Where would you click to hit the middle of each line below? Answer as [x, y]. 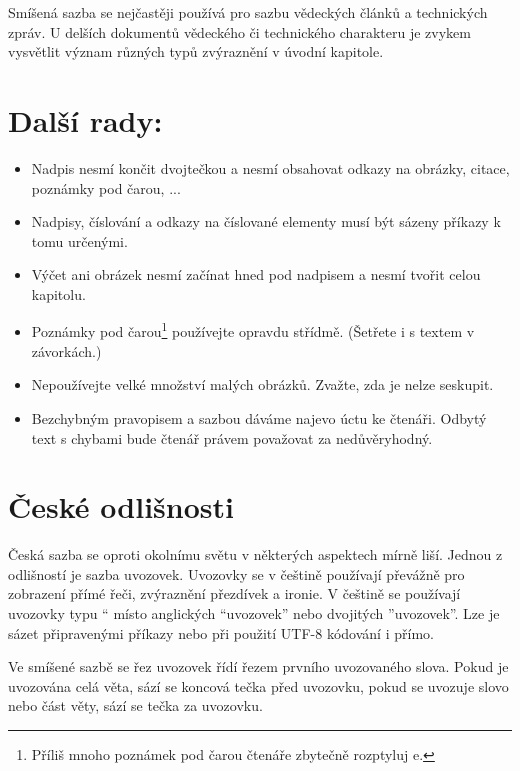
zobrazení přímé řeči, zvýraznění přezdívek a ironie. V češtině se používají [234, 593]
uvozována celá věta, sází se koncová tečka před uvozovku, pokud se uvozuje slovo [258, 685]
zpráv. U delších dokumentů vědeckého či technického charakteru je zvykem [239, 31]
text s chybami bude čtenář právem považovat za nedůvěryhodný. [232, 437]
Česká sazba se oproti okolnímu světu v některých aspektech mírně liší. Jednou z [255, 554]
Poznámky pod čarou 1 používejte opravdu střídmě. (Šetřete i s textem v [253, 330]
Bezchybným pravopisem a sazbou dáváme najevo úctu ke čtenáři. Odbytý [259, 417]
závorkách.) [66, 350]
